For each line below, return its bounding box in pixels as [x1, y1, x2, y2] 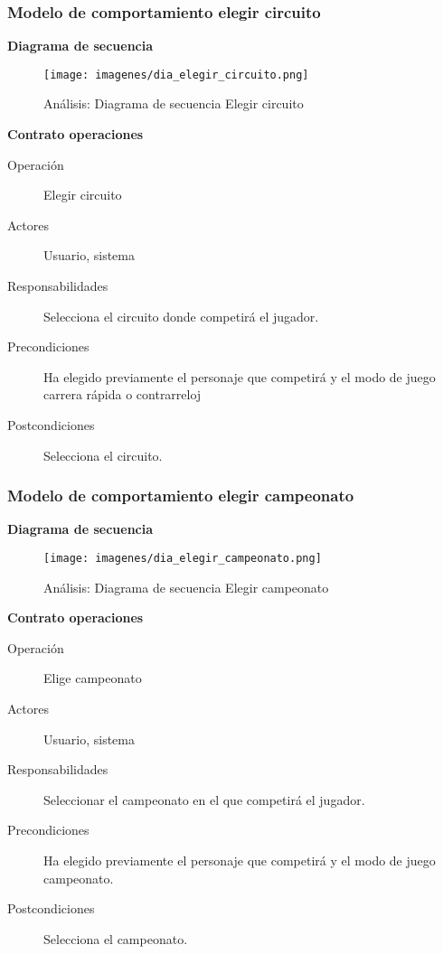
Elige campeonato [43, 669, 142, 687]
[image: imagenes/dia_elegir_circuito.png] [43, 68, 309, 81]
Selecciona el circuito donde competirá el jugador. [43, 306, 319, 325]
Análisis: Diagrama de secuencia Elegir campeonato [43, 577, 329, 596]
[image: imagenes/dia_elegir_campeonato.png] [43, 552, 322, 565]
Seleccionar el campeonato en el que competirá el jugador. [43, 790, 365, 809]
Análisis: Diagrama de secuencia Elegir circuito [43, 94, 304, 113]
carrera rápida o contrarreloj [43, 385, 202, 404]
